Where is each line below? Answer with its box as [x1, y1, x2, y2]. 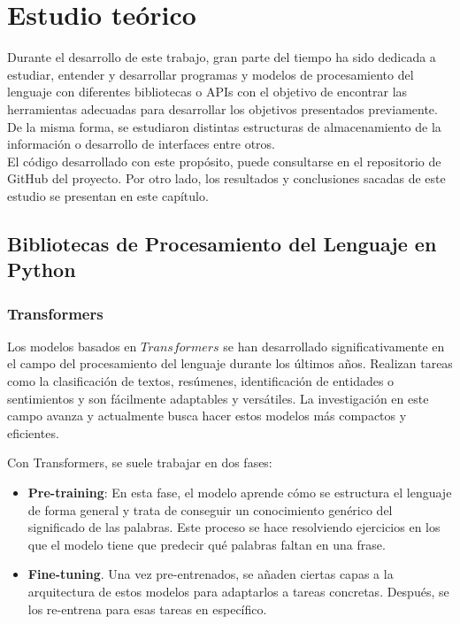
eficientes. [7, 423, 59, 442]
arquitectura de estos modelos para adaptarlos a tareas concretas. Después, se [27, 582, 449, 600]
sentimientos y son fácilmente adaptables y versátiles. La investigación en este [7, 389, 429, 407]
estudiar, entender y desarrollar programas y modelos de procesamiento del [7, 65, 414, 83]
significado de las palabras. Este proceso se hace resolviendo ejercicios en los [27, 518, 441, 536]
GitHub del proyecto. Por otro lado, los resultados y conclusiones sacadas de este [7, 169, 446, 188]
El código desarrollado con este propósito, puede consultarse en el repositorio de [7, 151, 441, 170]
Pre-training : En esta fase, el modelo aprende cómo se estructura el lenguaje [27, 483, 452, 502]
